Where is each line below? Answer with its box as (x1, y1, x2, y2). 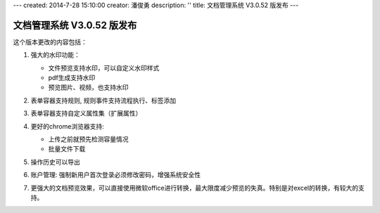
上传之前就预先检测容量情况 (48, 135, 129, 143)
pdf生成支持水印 (48, 74, 96, 82)
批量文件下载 (48, 145, 86, 153)
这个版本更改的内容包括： (13, 37, 87, 46)
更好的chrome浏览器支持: (30, 122, 105, 130)
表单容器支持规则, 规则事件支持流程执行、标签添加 (30, 96, 176, 105)
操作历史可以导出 (30, 157, 80, 166)
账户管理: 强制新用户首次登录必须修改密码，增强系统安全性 (30, 171, 201, 179)
